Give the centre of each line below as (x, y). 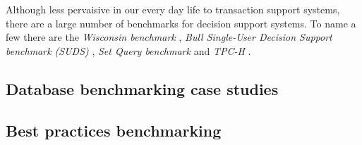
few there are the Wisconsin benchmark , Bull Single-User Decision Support (169, 37)
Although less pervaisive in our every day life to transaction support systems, (173, 9)
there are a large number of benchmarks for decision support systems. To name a (181, 23)
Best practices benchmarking (114, 130)
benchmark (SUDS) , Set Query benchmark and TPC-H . (128, 50)
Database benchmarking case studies (142, 88)
